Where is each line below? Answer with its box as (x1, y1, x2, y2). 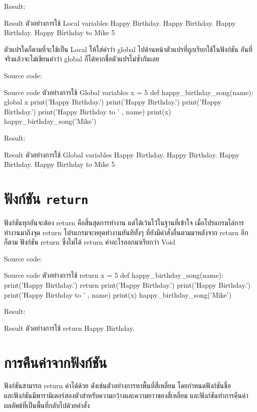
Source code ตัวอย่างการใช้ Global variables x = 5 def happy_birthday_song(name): (4, 87, 254, 97)
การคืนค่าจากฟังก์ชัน (4, 352, 107, 372)
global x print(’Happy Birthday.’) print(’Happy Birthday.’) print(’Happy (4, 97, 222, 107)
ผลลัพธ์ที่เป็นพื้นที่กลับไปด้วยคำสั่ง (4, 400, 90, 410)
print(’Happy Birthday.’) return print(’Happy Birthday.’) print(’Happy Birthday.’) (4, 279, 251, 290)
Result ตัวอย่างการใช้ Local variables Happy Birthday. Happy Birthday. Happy (4, 17, 236, 28)
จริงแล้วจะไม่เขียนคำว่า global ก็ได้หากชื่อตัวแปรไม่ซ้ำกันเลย (4, 53, 159, 64)
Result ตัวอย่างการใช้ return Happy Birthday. (4, 322, 135, 333)
